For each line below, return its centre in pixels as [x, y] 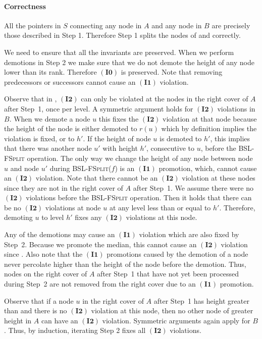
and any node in [177, 25]
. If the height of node [117, 138]
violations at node [73, 207]
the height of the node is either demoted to [71, 128]
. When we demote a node [50, 118]
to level [53, 217]
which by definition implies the [209, 128]
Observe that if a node [39, 300]
